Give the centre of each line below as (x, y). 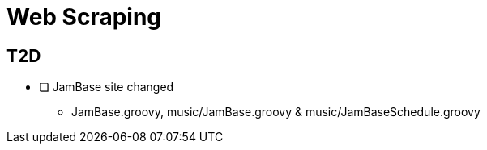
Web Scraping (84, 17)
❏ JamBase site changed (107, 87)
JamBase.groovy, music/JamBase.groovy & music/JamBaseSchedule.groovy (276, 112)
